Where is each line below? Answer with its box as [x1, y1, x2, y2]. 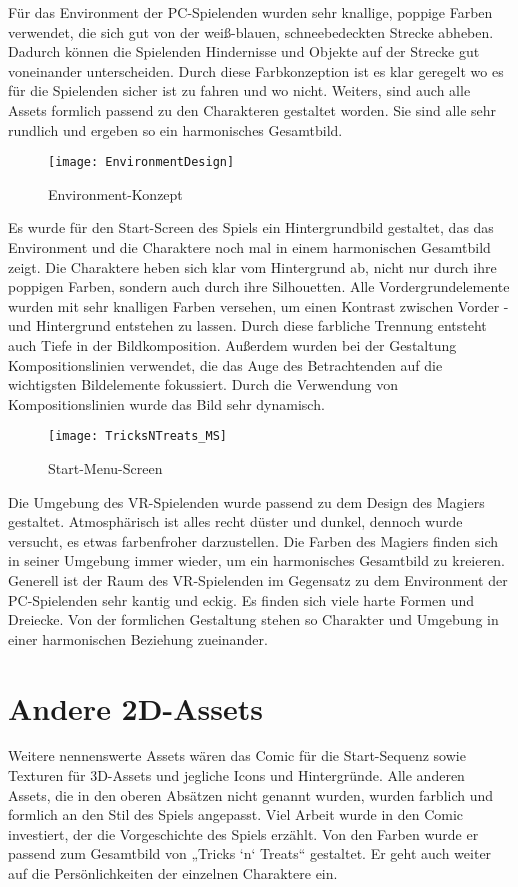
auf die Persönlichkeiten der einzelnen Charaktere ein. [8, 863, 338, 884]
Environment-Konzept [48, 183, 183, 204]
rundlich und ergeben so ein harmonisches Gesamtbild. [8, 119, 343, 140]
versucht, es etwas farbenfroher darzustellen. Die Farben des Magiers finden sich [8, 530, 499, 551]
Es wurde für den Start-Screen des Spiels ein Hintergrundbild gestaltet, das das [8, 217, 494, 238]
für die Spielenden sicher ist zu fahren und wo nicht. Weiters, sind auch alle [8, 80, 471, 101]
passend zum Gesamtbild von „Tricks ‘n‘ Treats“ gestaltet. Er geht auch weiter [8, 843, 492, 864]
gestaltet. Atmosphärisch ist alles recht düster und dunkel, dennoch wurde [8, 511, 463, 532]
